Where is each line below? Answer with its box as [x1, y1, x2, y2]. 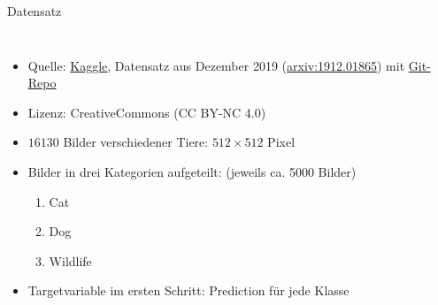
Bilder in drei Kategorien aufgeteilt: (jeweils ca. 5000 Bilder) [27, 162, 357, 180]
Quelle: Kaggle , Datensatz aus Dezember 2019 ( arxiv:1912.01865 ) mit [27, 56, 405, 74]
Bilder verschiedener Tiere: [63, 133, 209, 151]
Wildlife [49, 251, 92, 270]
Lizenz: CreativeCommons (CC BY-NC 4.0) [27, 103, 266, 121]
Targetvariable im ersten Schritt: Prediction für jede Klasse [27, 281, 350, 300]
